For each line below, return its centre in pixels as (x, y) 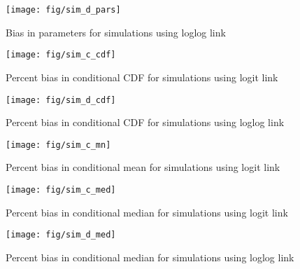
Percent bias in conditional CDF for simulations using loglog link (145, 122)
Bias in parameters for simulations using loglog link (116, 32)
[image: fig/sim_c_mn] (58, 145)
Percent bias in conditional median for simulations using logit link (147, 212)
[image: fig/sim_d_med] (61, 235)
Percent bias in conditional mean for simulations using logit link (143, 167)
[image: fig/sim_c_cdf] (61, 55)
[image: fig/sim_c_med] (61, 190)
